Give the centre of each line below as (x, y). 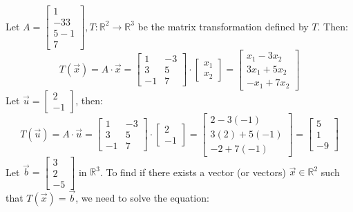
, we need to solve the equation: (142, 197)
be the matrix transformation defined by (223, 26)
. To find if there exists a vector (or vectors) (193, 172)
